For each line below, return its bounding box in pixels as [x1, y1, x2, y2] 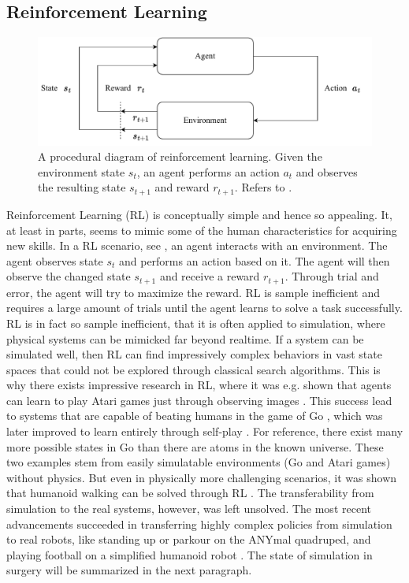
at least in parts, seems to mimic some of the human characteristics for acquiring [6, 221, 397, 238]
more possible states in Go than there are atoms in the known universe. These [6, 438, 384, 455]
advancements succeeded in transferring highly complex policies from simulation [6, 515, 392, 532]
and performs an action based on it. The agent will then [118, 252, 390, 269]
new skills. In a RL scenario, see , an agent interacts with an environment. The [6, 237, 388, 254]
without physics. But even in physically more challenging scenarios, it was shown [6, 469, 397, 485]
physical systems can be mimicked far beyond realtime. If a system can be [6, 330, 364, 347]
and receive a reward [159, 268, 260, 284]
